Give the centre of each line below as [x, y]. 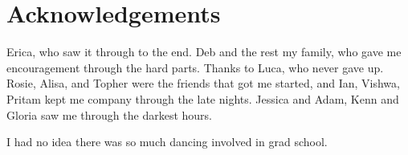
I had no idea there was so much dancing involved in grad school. [167, 142]
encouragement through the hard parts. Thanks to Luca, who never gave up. [195, 67]
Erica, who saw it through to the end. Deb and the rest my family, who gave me [204, 52]
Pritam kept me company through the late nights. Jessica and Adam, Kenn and [203, 98]
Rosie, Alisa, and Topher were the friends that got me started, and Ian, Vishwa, [203, 83]
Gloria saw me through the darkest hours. [109, 114]
